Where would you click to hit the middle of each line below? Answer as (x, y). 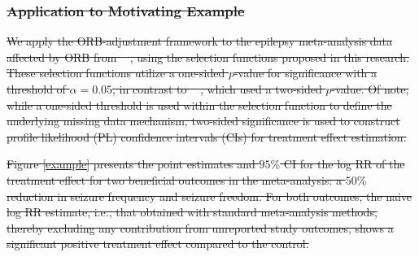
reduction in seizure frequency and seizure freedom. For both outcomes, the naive (209, 196)
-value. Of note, (370, 89)
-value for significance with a (306, 73)
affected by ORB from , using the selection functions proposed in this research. (208, 57)
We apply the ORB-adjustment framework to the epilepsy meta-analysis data (200, 41)
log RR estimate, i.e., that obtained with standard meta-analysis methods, (192, 212)
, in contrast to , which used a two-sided (217, 89)
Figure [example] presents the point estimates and (131, 164)
